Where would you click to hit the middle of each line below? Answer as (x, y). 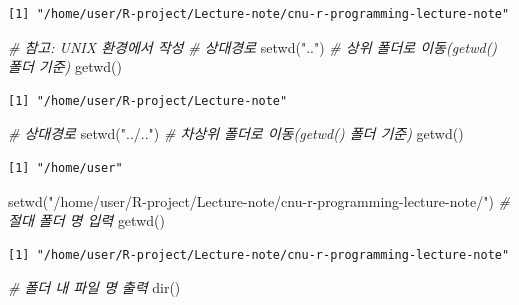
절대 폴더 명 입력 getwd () (86, 220)
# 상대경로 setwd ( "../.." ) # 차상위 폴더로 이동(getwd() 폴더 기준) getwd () (236, 133)
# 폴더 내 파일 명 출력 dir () (94, 287)
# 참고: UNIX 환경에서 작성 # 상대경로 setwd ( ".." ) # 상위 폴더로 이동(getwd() (253, 46)
